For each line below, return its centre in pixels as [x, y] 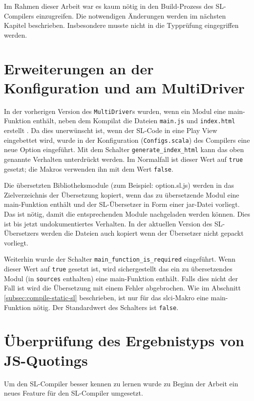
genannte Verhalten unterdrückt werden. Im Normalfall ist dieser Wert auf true [124, 159]
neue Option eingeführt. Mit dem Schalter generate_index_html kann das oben [124, 149]
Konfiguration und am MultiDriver [124, 87]
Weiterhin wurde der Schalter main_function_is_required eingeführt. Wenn [120, 259]
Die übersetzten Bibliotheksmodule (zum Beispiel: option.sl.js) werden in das [119, 185]
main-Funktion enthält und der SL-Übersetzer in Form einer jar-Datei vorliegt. [122, 204]
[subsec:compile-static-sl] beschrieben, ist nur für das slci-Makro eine [106, 297]
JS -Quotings [46, 360]
